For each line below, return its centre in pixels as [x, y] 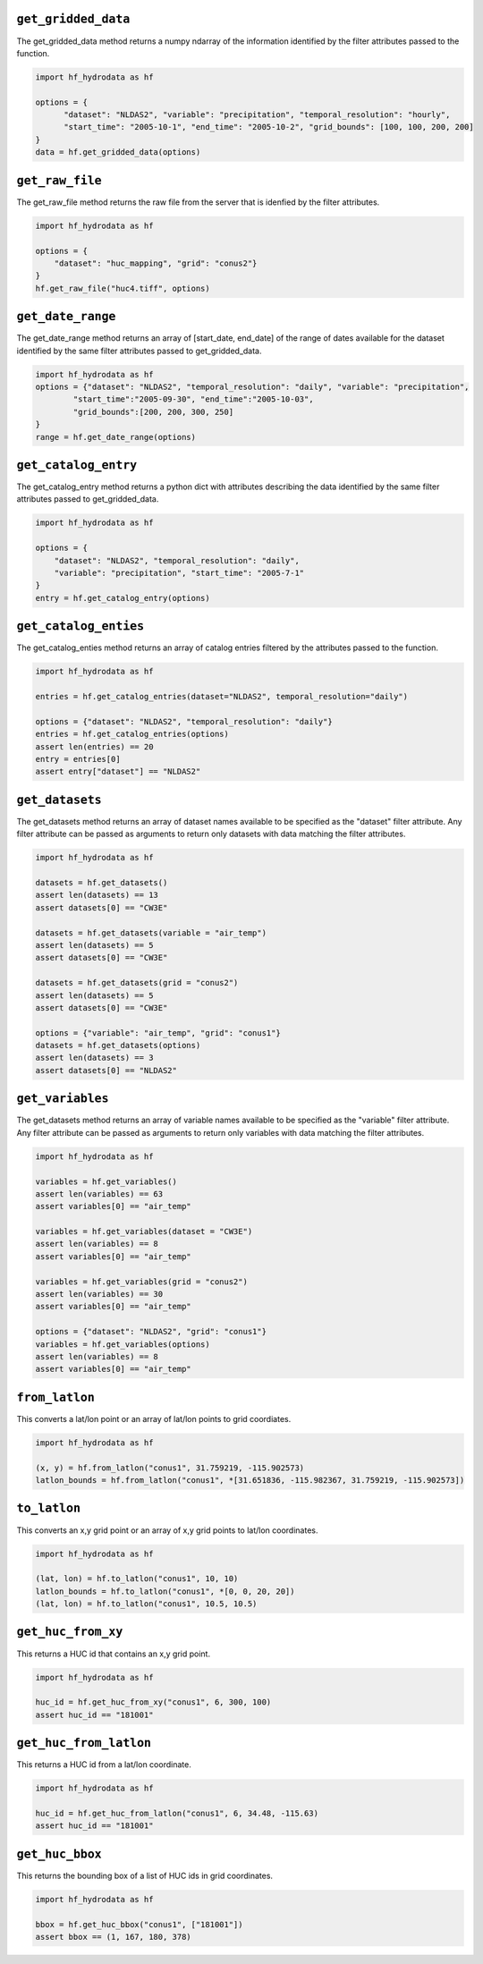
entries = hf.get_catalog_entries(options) [132, 734]
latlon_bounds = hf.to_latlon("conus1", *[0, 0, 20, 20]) [165, 1591]
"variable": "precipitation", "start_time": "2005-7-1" [179, 573]
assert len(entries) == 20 [94, 746]
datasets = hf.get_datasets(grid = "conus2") [137, 983]
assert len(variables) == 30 [99, 1294]
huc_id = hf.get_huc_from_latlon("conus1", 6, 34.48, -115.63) [177, 1813]
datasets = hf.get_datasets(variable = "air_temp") [151, 933]
